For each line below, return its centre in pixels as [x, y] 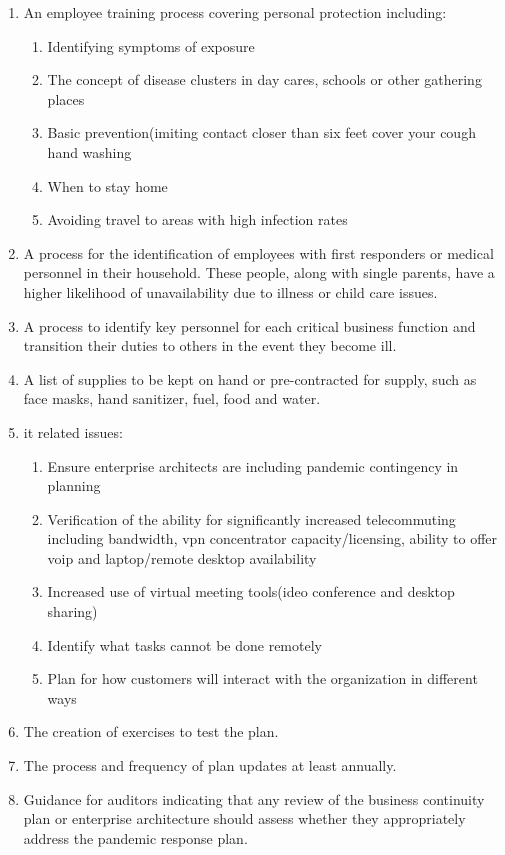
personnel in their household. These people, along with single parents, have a [259, 272]
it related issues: [73, 431]
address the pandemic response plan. [135, 837]
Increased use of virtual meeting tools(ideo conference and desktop [251, 591]
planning [74, 485]
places [66, 98]
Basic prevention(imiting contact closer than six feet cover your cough [261, 132]
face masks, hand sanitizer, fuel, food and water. [172, 398]
